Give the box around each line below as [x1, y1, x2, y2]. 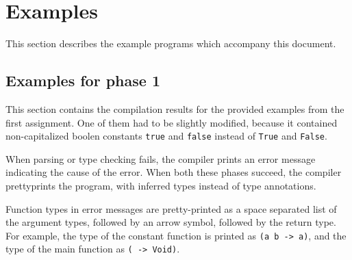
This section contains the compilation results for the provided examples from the [5, 101, 344, 116]
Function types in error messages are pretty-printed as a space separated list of [5, 201, 337, 216]
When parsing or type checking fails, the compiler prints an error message [5, 151, 316, 166]
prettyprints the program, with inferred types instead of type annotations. [5, 178, 316, 192]
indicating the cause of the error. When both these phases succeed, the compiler [5, 165, 342, 179]
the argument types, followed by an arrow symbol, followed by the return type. [5, 215, 336, 229]
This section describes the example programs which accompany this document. [5, 36, 336, 51]
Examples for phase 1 [5, 70, 160, 91]
